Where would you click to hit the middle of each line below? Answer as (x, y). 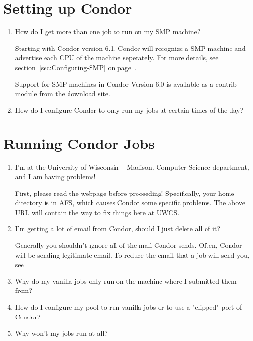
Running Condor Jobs (79, 143)
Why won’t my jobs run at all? (61, 333)
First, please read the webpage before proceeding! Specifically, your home (125, 193)
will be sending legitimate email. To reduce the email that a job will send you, (132, 255)
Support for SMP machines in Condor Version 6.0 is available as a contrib (126, 84)
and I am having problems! (55, 176)
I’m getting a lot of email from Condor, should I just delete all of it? (117, 229)
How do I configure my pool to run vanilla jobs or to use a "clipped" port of (128, 306)
